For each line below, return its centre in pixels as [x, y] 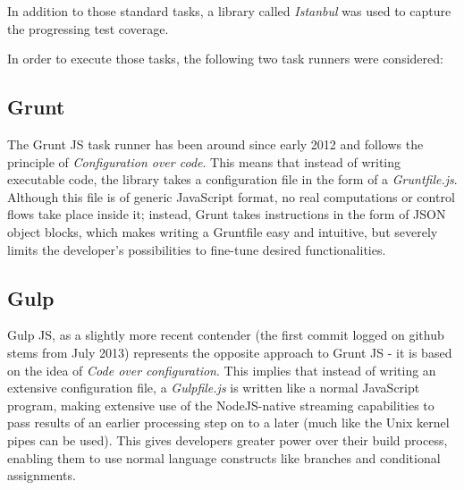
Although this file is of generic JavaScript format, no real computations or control [231, 196]
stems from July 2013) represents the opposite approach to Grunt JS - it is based [230, 352]
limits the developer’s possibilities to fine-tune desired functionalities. [197, 249]
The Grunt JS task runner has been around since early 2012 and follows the [215, 144]
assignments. [42, 475]
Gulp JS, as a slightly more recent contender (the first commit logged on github [226, 335]
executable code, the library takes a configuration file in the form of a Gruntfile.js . [232, 179]
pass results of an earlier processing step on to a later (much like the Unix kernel [228, 422]
